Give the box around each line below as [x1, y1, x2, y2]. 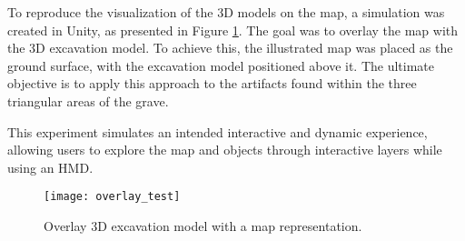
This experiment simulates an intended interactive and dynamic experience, [7, 122, 428, 141]
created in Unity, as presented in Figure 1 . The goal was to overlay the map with [7, 20, 459, 39]
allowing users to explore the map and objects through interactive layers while [7, 140, 442, 159]
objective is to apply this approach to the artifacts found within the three [7, 74, 417, 93]
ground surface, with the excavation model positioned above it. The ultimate [7, 55, 435, 75]
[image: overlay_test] [44, 190, 181, 204]
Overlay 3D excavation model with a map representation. [44, 216, 362, 235]
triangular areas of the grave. [7, 91, 169, 110]
